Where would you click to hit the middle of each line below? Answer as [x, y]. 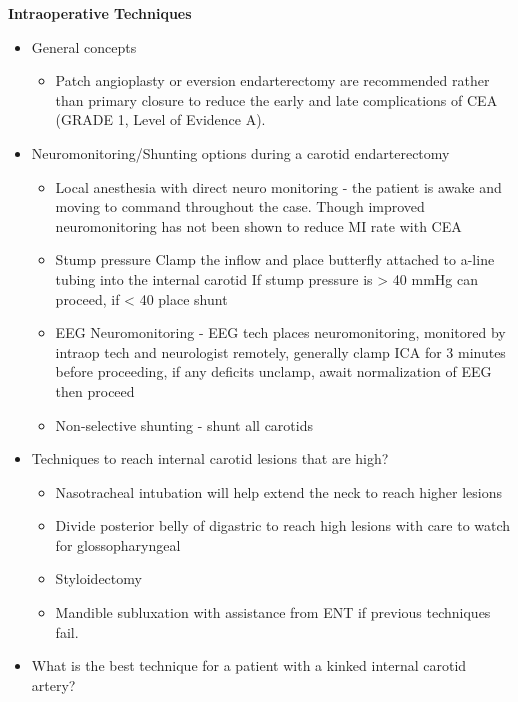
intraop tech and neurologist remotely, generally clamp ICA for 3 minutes [280, 351]
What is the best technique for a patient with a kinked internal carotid [249, 665]
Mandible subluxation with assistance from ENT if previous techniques [273, 612]
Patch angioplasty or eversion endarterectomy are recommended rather [272, 80]
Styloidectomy [98, 578]
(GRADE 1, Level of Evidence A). [160, 119]
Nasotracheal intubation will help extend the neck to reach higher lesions [278, 491]
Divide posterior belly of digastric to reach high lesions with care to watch [283, 525]
